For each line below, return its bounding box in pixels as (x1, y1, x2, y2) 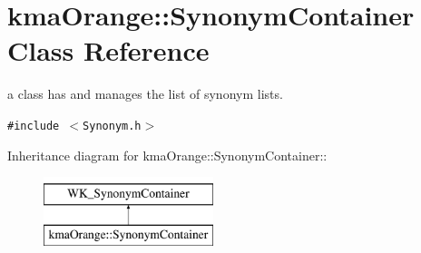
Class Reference (7, 32, 210, 69)
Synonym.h (83, 119, 142, 132)
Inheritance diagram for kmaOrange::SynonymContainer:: (7, 145, 328, 164)
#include (7, 119, 60, 132)
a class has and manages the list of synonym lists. (7, 84, 283, 103)
